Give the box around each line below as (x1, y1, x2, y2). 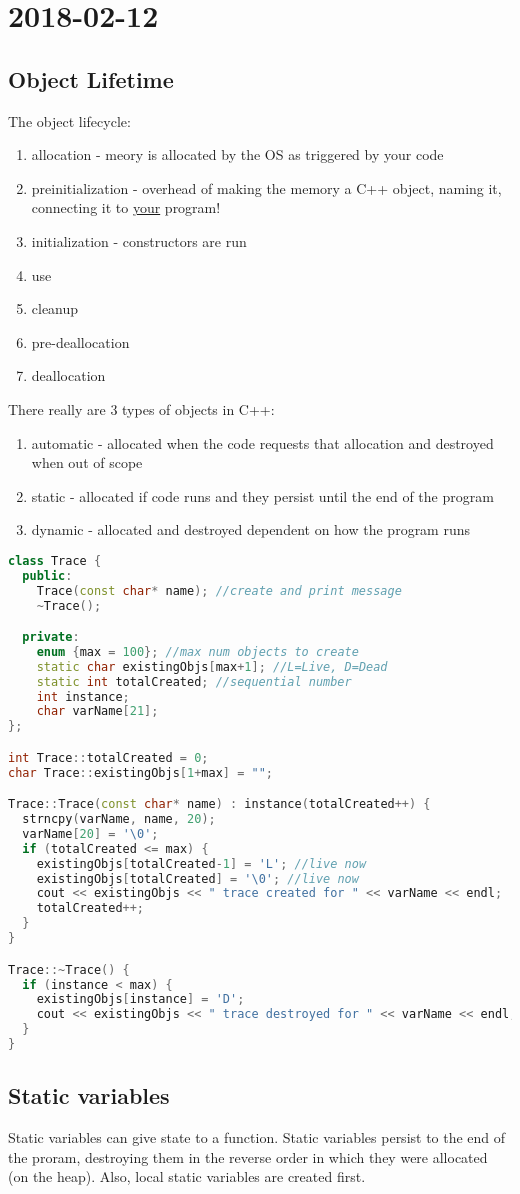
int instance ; (36, 689, 130, 704)
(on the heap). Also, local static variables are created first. (8, 1166, 366, 1187)
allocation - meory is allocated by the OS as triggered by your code (31, 144, 444, 165)
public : (22, 568, 73, 583)
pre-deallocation (31, 331, 130, 352)
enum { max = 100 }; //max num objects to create (36, 644, 359, 659)
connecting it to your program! (31, 197, 221, 218)
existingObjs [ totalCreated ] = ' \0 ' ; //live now (36, 871, 359, 886)
